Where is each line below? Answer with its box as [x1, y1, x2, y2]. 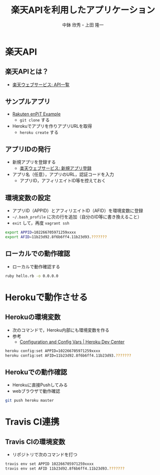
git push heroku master [5, 398, 54, 403]
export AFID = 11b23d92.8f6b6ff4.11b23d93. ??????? [5, 235, 107, 240]
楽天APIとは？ [5, 67, 49, 76]
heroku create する [19, 129, 59, 135]
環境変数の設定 [5, 194, 51, 202]
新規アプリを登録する [12, 159, 56, 165]
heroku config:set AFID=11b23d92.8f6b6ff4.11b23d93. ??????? [5, 353, 132, 358]
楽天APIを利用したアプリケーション [10, 4, 156, 16]
